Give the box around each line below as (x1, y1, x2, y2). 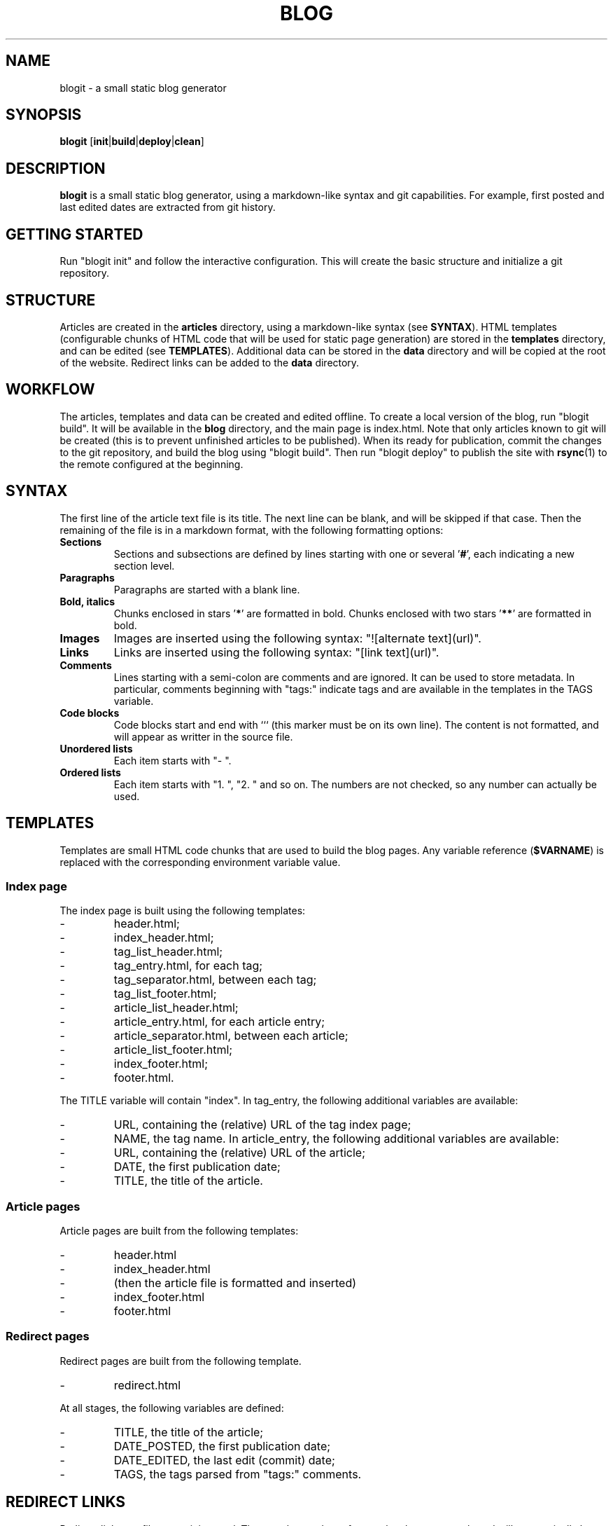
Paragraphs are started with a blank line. (113, 583, 300, 596)
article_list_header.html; (113, 1001, 239, 1015)
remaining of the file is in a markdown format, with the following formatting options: (59, 523, 444, 536)
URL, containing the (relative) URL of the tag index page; (113, 1118, 411, 1132)
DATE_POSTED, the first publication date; (113, 1438, 331, 1453)
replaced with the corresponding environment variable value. (59, 855, 341, 868)
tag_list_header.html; (113, 944, 223, 959)
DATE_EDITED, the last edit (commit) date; (113, 1452, 335, 1467)
